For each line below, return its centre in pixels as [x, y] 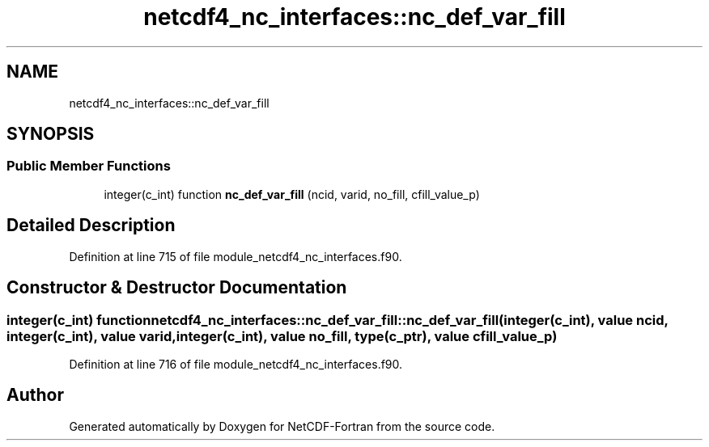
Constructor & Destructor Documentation [177, 288]
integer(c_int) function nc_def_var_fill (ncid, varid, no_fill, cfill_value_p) [292, 194]
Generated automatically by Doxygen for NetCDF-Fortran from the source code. [282, 426]
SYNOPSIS [51, 134]
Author [35, 395]
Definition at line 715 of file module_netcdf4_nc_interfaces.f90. [236, 256]
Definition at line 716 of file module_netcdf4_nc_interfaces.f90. [236, 364]
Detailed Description [91, 226]
